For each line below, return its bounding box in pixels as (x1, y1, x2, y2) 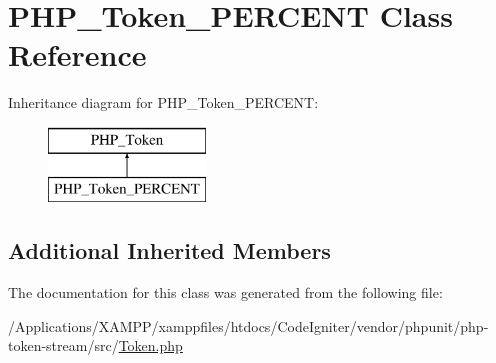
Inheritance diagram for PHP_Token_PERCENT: (8, 92, 319, 113)
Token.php (118, 335, 183, 356)
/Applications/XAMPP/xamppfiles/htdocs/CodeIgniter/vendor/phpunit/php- (8, 315, 489, 336)
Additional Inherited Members (8, 235, 331, 266)
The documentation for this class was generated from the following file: (8, 282, 443, 303)
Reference (8, 34, 147, 75)
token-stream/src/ (8, 335, 119, 356)
